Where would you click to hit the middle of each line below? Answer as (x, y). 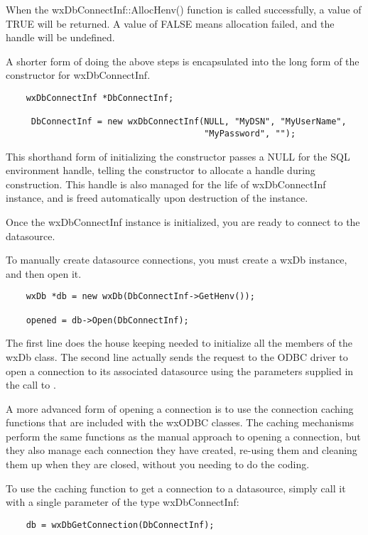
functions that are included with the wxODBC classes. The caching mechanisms (180, 422)
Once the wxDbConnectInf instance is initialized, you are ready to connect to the (183, 221)
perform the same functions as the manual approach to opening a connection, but (183, 436)
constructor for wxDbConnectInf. (78, 75)
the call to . (31, 385)
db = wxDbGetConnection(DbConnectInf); (120, 525)
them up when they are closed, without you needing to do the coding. (158, 464)
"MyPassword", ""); (250, 133)
